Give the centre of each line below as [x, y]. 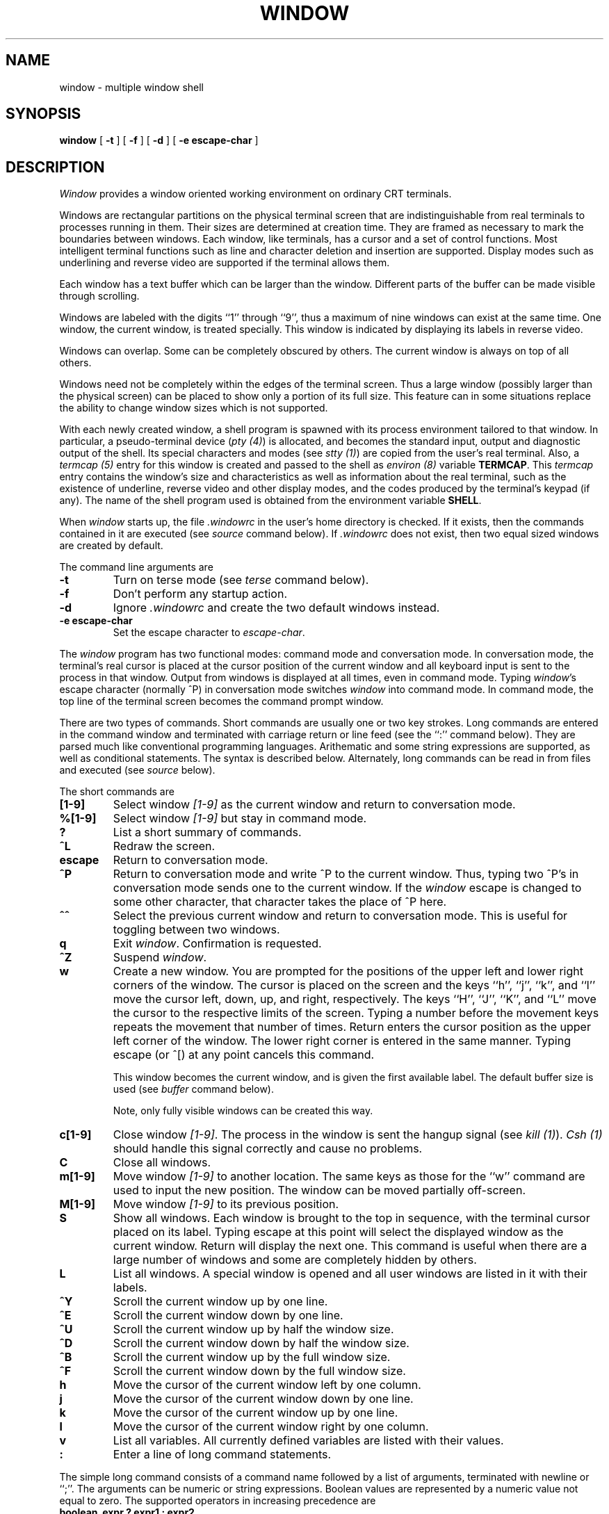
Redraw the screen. [164, 846]
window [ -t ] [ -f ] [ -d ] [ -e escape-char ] [159, 140]
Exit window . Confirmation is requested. [217, 944]
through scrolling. [99, 296]
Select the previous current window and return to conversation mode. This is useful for [340, 916]
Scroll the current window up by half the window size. [253, 1329]
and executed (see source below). [137, 770]
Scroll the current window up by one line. [220, 1302]
